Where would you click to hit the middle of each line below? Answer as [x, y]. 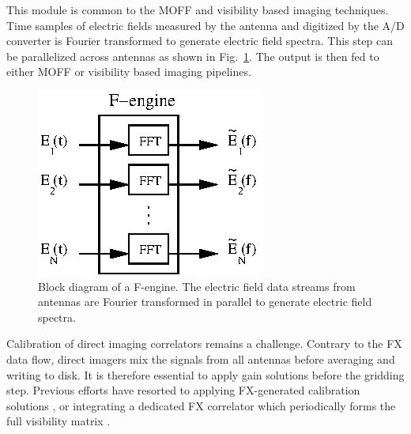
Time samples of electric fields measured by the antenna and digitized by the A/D [205, 25]
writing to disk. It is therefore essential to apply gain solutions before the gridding [205, 374]
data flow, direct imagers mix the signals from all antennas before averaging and [201, 359]
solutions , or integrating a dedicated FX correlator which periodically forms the [201, 405]
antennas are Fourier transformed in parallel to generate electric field [205, 302]
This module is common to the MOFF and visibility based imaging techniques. [198, 9]
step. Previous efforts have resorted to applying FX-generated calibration [183, 390]
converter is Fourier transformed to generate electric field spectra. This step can [200, 41]
